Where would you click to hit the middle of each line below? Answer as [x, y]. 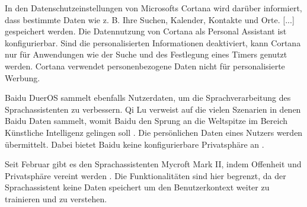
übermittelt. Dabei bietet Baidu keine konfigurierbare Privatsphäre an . [135, 144]
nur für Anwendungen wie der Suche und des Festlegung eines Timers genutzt [146, 54]
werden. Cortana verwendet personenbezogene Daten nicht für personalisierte [145, 66]
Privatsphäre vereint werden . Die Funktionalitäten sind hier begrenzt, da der [145, 175]
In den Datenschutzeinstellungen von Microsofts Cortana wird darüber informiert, [153, 8]
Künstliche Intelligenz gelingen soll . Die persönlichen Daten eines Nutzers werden [154, 132]
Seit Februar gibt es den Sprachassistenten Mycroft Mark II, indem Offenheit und [153, 164]
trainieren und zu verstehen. [56, 198]
